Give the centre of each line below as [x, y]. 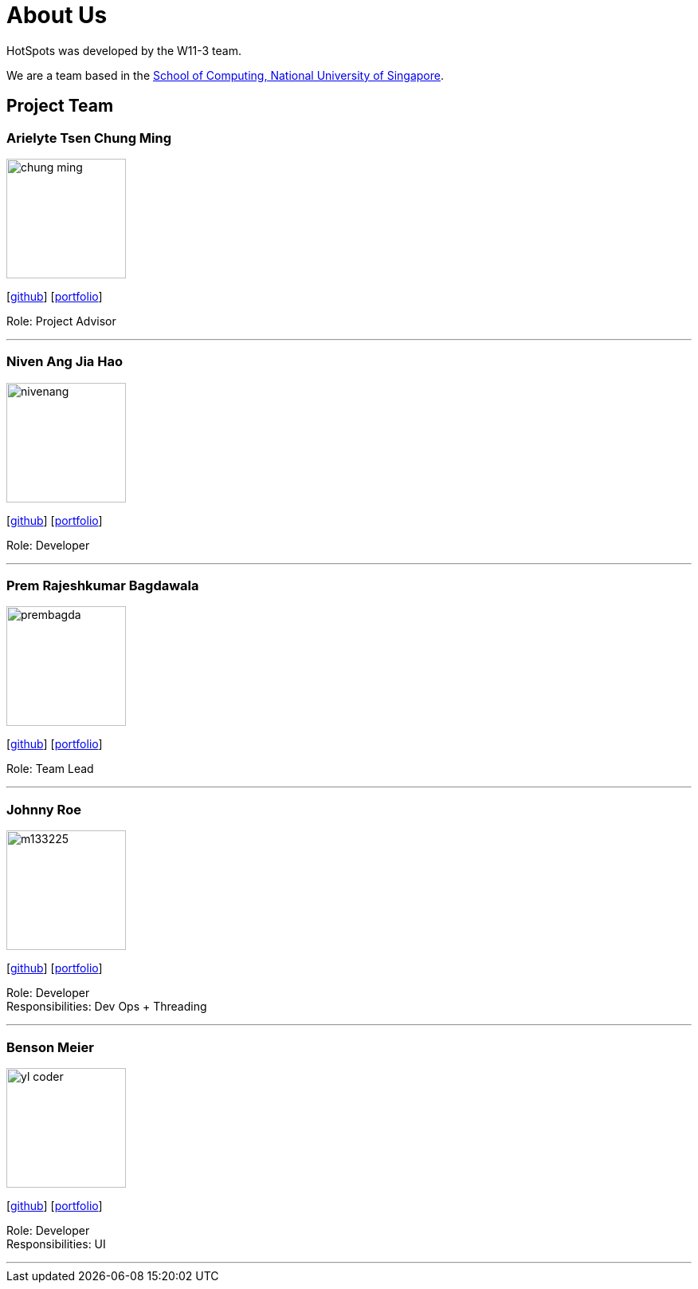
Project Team [60, 106]
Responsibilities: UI [56, 1244]
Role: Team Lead [50, 769]
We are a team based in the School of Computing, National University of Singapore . [225, 75]
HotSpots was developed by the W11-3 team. [124, 50]
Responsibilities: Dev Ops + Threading [107, 1007]
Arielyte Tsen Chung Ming [89, 138]
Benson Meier [50, 1047]
